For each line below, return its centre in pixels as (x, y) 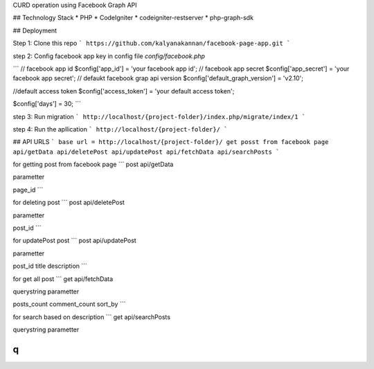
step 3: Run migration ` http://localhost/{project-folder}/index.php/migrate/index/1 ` (159, 116)
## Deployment (35, 30)
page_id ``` (28, 190)
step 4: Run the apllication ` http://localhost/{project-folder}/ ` (120, 129)
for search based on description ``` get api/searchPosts (92, 317)
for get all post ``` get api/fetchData (63, 279)
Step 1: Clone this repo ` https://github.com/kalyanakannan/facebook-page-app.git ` (152, 43)
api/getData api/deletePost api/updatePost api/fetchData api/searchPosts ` (146, 152)
